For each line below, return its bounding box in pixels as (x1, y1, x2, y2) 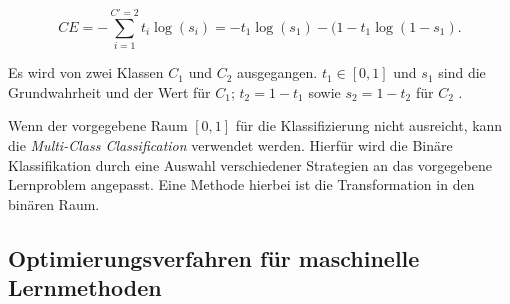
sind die (438, 62, 486, 83)
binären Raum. (8, 193, 100, 214)
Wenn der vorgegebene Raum (8, 115, 188, 136)
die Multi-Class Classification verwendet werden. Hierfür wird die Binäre (8, 134, 453, 155)
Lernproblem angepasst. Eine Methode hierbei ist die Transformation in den (8, 174, 475, 195)
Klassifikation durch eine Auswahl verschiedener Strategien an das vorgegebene (8, 154, 492, 175)
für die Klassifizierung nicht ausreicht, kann (235, 115, 503, 136)
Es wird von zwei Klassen (8, 62, 164, 83)
